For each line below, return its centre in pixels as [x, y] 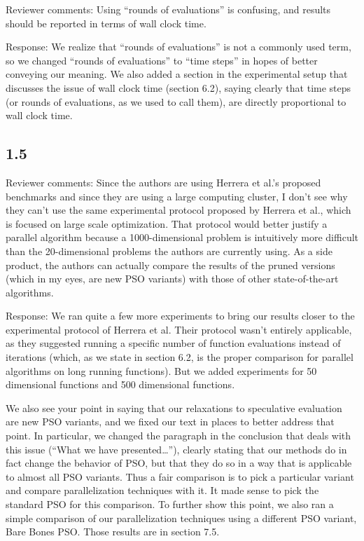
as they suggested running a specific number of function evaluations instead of [173, 343]
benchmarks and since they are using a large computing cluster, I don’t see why [177, 196]
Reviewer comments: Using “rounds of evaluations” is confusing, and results [168, 9]
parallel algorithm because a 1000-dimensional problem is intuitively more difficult [182, 237]
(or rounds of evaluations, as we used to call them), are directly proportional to [176, 101]
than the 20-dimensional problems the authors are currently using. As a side [169, 251]
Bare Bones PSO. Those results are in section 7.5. [113, 532]
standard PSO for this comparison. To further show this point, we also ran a [170, 504]
